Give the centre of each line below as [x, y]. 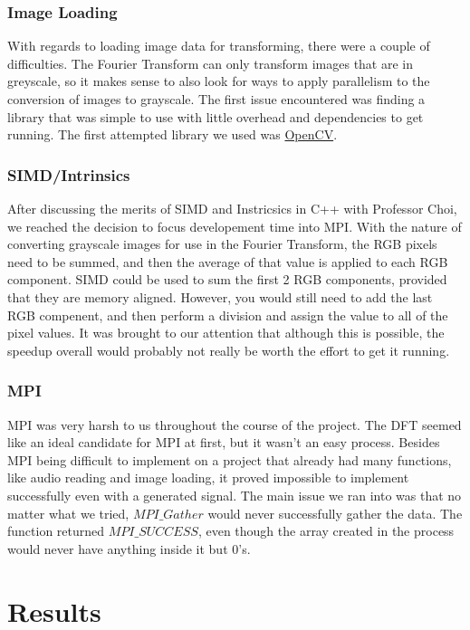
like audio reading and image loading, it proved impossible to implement [208, 477]
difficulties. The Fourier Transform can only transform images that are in [211, 63]
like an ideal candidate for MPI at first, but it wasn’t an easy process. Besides [224, 442]
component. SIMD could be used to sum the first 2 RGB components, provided [227, 279]
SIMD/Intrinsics [69, 174]
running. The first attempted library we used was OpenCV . [173, 134]
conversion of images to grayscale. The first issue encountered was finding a [216, 99]
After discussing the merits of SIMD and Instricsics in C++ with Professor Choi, [232, 208]
